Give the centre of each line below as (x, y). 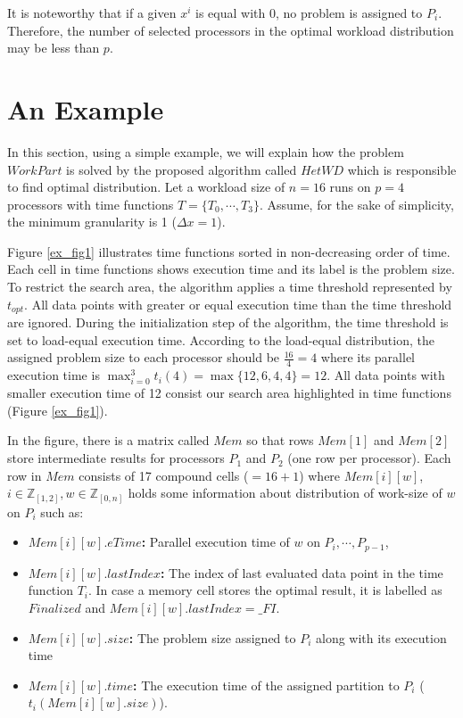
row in (25, 475)
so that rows (280, 440)
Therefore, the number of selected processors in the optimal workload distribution (231, 30)
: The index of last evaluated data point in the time (302, 572)
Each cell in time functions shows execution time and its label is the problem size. (231, 269)
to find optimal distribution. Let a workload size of (146, 187)
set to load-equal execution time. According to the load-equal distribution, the (221, 339)
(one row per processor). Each (369, 458)
